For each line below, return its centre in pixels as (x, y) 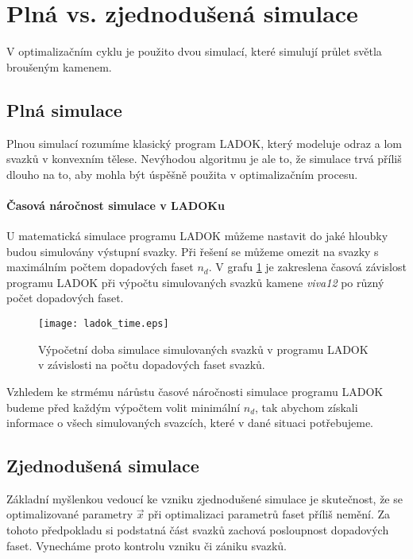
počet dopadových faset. (65, 298)
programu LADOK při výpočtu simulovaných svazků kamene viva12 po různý (195, 282)
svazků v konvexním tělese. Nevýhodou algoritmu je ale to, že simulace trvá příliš (204, 159)
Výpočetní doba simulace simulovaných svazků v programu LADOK (203, 349)
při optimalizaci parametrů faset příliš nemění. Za (269, 514)
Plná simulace (64, 109)
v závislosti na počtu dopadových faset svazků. (152, 365)
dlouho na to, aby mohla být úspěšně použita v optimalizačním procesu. (182, 174)
